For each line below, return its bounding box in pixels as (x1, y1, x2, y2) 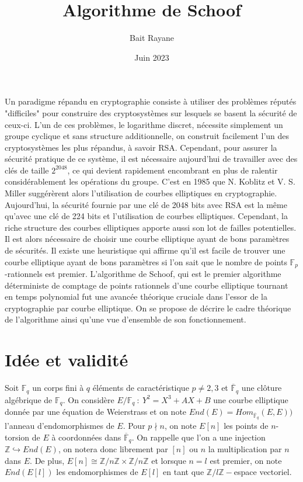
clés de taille (5, 164, 49, 176)
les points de (224, 419, 269, 432)
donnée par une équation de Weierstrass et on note (5, 405, 187, 418)
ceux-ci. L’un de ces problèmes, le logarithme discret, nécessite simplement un (5, 118, 283, 130)
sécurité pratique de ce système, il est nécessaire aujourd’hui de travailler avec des (5, 152, 298, 165)
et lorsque (151, 454, 186, 466)
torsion (5, 431, 30, 443)
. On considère (62, 393, 114, 405)
